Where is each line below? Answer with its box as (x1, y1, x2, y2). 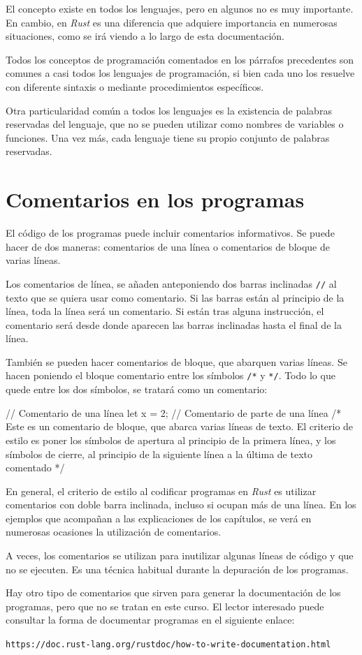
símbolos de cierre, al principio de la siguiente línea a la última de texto (6, 446, 312, 461)
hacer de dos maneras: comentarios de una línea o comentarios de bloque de (6, 239, 330, 253)
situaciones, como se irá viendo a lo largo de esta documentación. (6, 29, 284, 43)
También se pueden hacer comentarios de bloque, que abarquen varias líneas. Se (6, 354, 347, 369)
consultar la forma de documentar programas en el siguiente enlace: (6, 612, 295, 627)
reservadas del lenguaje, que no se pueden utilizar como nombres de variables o (6, 117, 344, 131)
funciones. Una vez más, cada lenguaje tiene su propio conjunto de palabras (6, 130, 330, 145)
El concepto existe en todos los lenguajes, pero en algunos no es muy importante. (6, 1, 354, 15)
